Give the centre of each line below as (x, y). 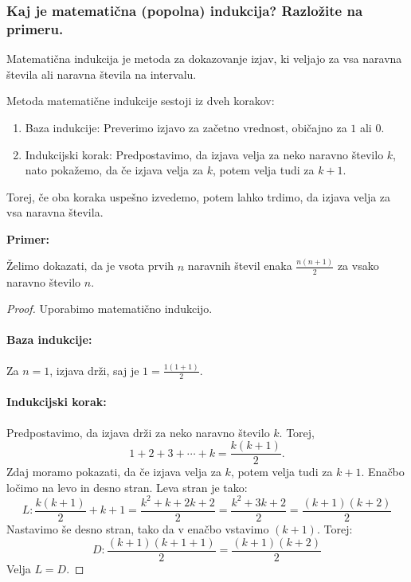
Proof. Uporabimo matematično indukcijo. (110, 309)
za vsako (358, 266)
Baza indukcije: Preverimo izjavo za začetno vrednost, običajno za (186, 127)
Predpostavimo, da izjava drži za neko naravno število (138, 432)
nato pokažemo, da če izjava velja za (114, 170)
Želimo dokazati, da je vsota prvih (90, 266)
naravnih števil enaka (240, 266)
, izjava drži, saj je (94, 370)
